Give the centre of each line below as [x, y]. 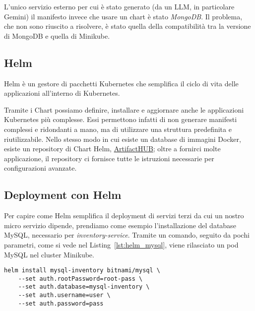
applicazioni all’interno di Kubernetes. [62, 93]
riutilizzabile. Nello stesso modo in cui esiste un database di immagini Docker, [123, 139]
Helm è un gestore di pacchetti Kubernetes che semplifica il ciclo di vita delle [121, 83]
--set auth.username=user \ [64, 295]
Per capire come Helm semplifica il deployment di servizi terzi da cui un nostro [124, 216]
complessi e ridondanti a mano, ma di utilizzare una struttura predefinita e [118, 129]
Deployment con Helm [63, 195]
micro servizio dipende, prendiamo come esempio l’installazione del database [120, 225]
